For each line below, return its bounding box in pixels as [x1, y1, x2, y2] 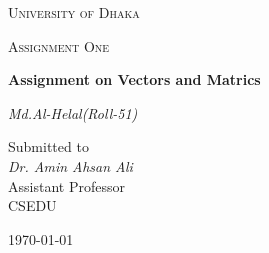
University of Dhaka [8, 2, 140, 22]
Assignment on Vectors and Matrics [8, 69, 261, 90]
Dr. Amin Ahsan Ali [8, 155, 133, 176]
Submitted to [8, 136, 89, 157]
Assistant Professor [8, 175, 125, 196]
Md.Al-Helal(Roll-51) [8, 102, 138, 123]
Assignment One [8, 35, 110, 56]
